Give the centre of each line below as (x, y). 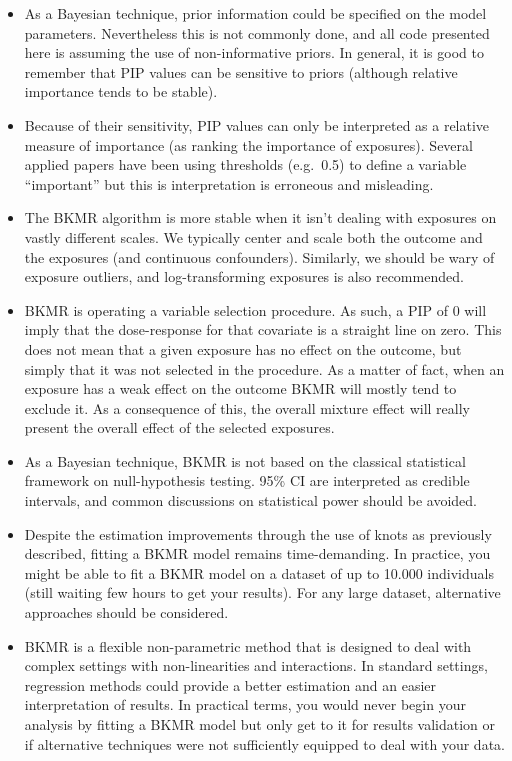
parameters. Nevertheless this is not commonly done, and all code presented (257, 32)
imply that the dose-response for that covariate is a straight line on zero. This (263, 329)
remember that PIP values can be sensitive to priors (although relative (241, 71)
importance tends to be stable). (121, 91)
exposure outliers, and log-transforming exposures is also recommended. (244, 276)
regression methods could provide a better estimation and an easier (230, 684)
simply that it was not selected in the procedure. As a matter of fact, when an (264, 368)
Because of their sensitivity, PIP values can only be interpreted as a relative (257, 124)
